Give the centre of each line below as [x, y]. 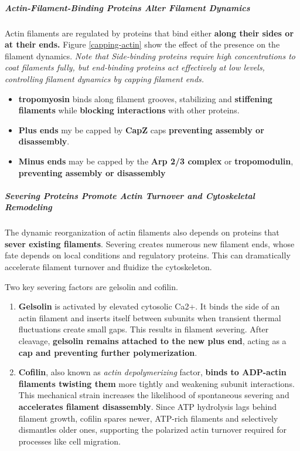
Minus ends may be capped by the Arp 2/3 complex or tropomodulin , [156, 161]
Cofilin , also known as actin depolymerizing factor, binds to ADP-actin [152, 372]
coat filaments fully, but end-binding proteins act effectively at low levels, [135, 67]
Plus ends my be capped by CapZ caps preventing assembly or [141, 129]
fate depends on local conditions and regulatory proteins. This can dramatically [148, 255]
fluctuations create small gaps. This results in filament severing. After [144, 329]
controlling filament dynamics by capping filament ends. [105, 78]
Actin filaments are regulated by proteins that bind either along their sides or [149, 33]
